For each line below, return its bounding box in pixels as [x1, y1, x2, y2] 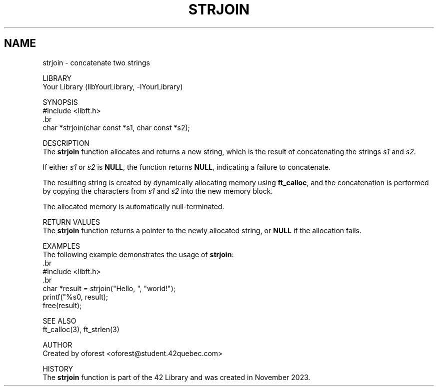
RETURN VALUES [42, 217, 100, 226]
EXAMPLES [42, 241, 80, 250]
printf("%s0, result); [42, 292, 108, 301]
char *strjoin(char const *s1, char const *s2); [42, 123, 190, 132]
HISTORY [42, 364, 73, 373]
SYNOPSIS [42, 97, 78, 106]
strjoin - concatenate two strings [42, 58, 150, 67]
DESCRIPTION [42, 138, 89, 147]
